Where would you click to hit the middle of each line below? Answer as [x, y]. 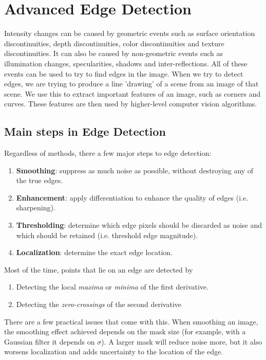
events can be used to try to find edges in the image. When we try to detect [124, 73]
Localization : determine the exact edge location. [94, 252]
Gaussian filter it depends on [50, 341]
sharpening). [36, 208]
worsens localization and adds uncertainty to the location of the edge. [114, 352]
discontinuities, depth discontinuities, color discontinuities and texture [114, 43]
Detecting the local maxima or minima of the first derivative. [112, 287]
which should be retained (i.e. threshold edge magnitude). [107, 235]
